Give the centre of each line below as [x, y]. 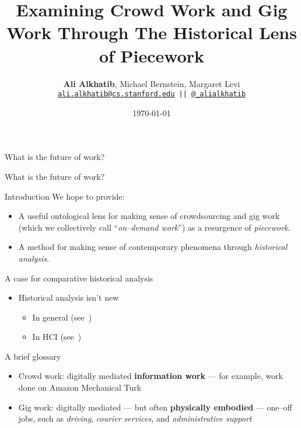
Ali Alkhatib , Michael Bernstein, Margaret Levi [152, 83]
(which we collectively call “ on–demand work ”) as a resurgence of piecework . [154, 227]
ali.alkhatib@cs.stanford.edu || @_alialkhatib [152, 94]
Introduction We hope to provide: [65, 196]
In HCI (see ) [57, 337]
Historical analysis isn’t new [69, 297]
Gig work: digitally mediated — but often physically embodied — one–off [155, 407]
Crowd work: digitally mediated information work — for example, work [150, 376]
